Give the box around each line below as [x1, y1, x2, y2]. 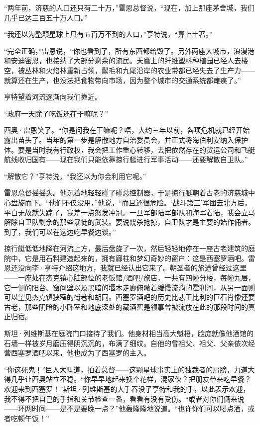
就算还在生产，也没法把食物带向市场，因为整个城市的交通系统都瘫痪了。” [4, 75, 241, 85]
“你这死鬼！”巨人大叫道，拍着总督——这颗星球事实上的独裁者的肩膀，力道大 [4, 364, 255, 374]
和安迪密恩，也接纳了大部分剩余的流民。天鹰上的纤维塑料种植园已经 [4, 55, 227, 66]
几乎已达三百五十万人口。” [4, 12, 88, 22]
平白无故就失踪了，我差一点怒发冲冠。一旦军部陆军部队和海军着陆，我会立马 [4, 207, 255, 217]
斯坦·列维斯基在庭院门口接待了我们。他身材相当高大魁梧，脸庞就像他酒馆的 [4, 328, 254, 339]
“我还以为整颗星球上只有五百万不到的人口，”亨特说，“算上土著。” [4, 29, 213, 39]
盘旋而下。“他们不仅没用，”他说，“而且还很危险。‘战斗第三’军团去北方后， [10, 197, 252, 207]
